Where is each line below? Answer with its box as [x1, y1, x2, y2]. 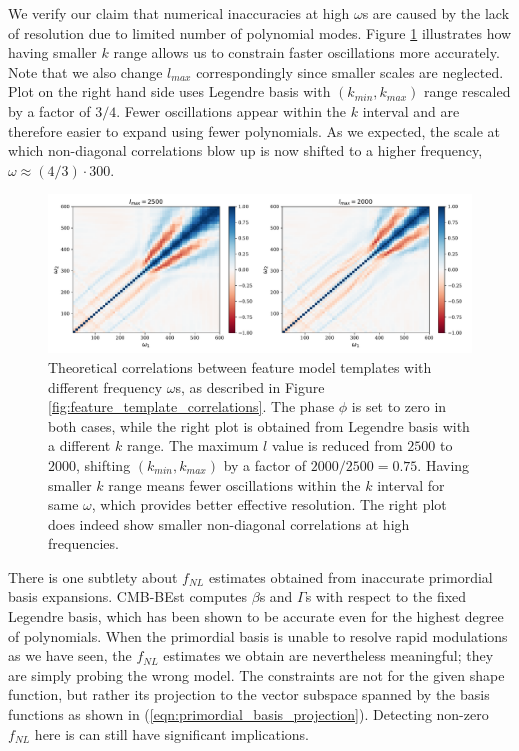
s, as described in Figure [175, 376, 325, 397]
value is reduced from [271, 435, 403, 456]
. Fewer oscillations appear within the [116, 100, 347, 121]
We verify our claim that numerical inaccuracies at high [8, 3, 350, 23]
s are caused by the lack [362, 3, 510, 23]
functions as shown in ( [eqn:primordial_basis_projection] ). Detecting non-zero [8, 704, 489, 725]
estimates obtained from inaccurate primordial [208, 566, 493, 587]
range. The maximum [126, 435, 259, 456]
